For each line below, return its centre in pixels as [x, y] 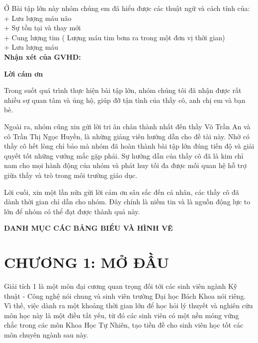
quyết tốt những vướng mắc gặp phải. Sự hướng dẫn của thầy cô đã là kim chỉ [124, 155]
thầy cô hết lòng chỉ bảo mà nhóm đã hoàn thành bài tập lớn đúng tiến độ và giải [129, 146]
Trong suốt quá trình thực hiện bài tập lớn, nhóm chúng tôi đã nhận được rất [123, 90]
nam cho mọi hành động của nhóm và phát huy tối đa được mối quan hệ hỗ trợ [125, 165]
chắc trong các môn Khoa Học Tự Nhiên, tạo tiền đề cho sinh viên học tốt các [124, 325]
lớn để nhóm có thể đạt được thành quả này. [72, 211]
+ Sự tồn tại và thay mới [43, 28]
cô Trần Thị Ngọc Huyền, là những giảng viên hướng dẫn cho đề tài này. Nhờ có [127, 136]
